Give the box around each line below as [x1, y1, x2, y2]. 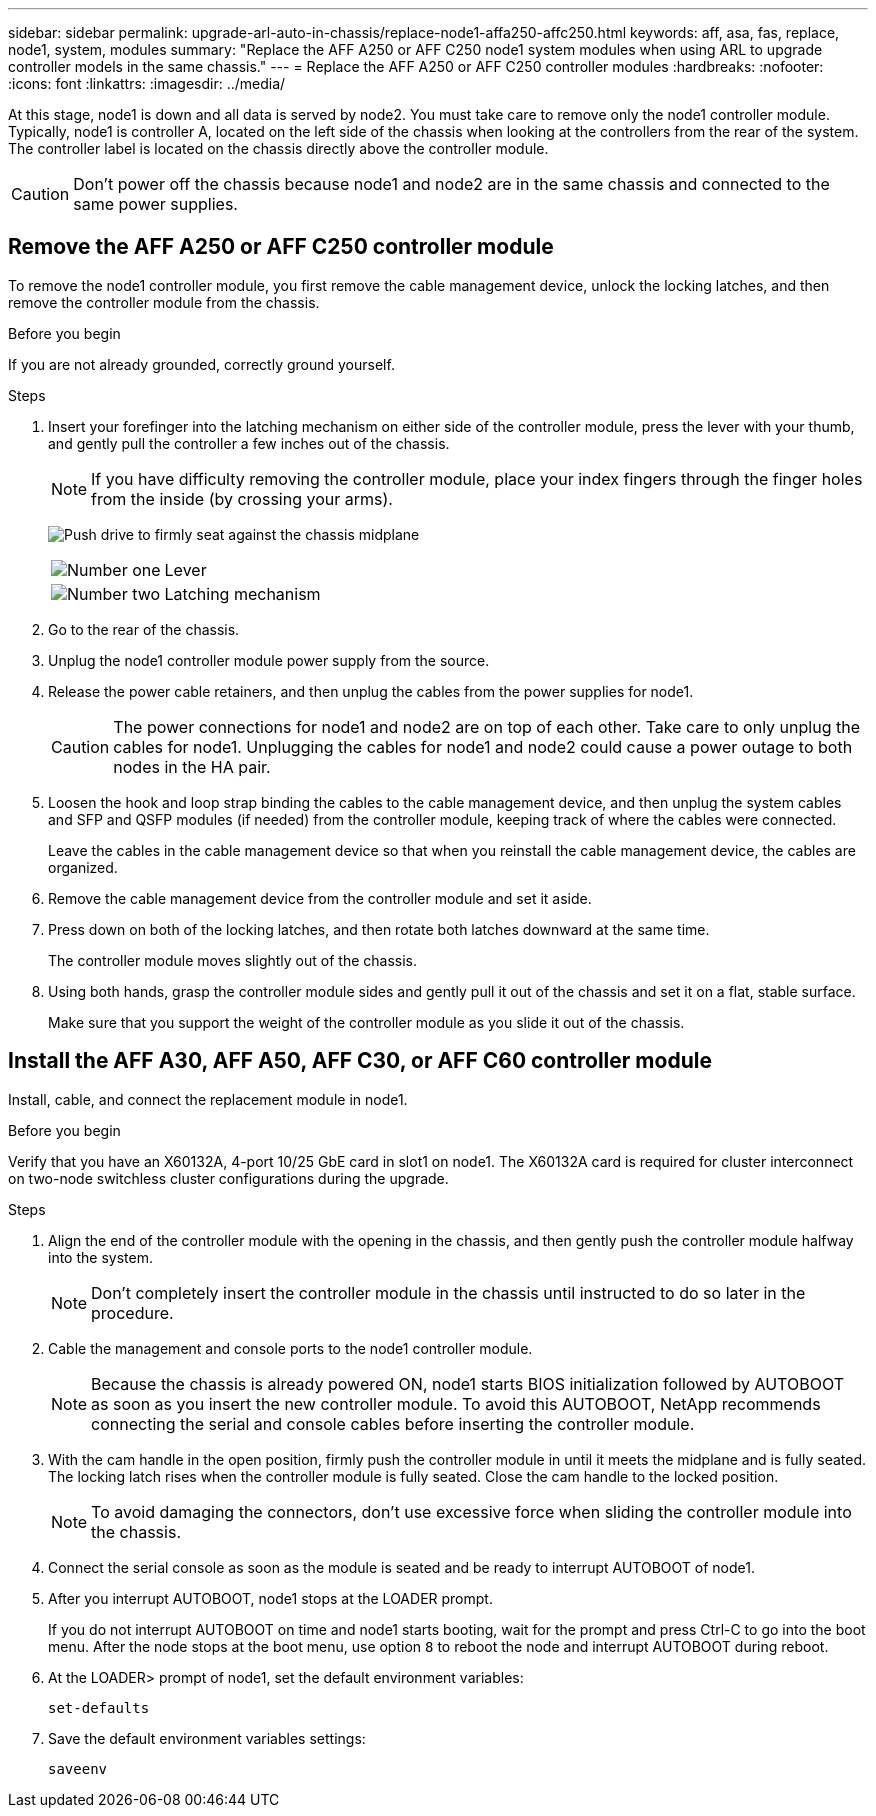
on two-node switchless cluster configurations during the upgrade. [8, 1169, 449, 1187]
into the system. [48, 1248, 153, 1266]
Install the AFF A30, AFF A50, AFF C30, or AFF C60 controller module [8, 1048, 712, 1074]
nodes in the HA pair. [113, 756, 271, 777]
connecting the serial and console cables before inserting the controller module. [91, 1413, 695, 1434]
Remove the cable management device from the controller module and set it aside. [48, 889, 592, 907]
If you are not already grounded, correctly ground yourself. [8, 355, 395, 373]
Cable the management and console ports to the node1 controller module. [48, 1339, 533, 1357]
